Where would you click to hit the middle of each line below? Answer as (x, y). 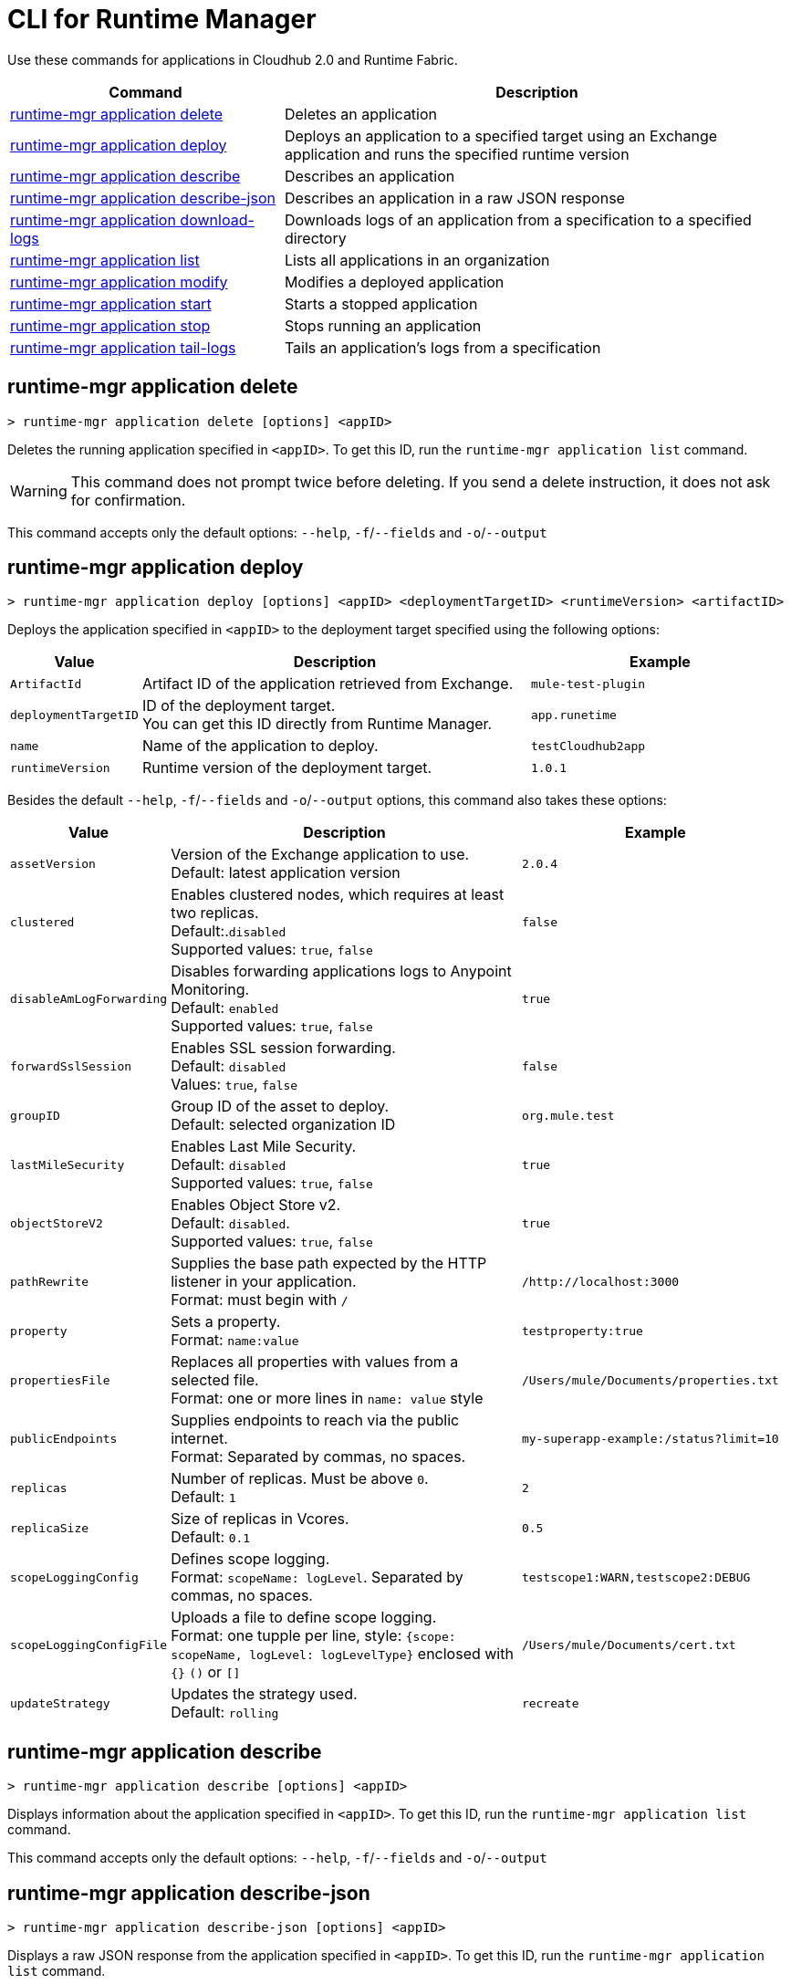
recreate (550, 1703)
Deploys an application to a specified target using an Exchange (501, 136)
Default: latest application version (286, 873)
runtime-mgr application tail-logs (123, 347)
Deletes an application (361, 114)
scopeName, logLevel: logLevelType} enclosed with (342, 1654)
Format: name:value (235, 1340)
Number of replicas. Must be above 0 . (300, 1479)
